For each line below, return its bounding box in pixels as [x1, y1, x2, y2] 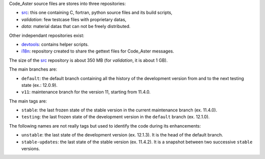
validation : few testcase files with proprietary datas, [21, 16, 127, 22]
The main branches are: [9, 66, 57, 72]
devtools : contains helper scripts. [21, 41, 89, 47]
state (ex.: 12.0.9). [21, 82, 58, 88]
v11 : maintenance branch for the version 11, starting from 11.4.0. [21, 89, 151, 95]
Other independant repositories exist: [9, 32, 84, 38]
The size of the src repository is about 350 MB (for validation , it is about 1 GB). [9, 57, 168, 63]
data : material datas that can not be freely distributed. [21, 24, 131, 29]
